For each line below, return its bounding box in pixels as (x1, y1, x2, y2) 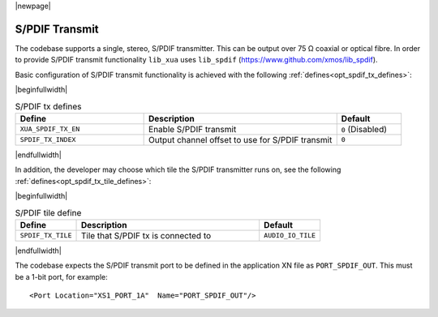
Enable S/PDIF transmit (148, 123, 237, 135)
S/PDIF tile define (15, 207, 82, 218)
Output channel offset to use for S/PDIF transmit (148, 134, 333, 145)
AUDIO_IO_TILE (264, 231, 316, 240)
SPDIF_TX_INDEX (19, 135, 76, 144)
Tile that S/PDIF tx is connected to (80, 229, 212, 241)
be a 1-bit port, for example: (15, 272, 109, 281)
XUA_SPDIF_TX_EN (19, 125, 80, 134)
